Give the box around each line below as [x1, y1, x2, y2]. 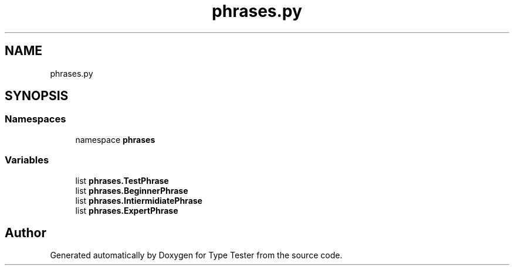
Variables [5, 154, 49, 166]
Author [5, 225, 46, 240]
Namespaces [5, 113, 66, 125]
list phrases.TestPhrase [75, 175, 169, 186]
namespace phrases [75, 134, 155, 145]
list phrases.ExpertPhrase [75, 205, 178, 216]
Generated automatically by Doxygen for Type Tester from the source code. [50, 250, 343, 261]
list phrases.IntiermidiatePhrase [75, 195, 202, 206]
